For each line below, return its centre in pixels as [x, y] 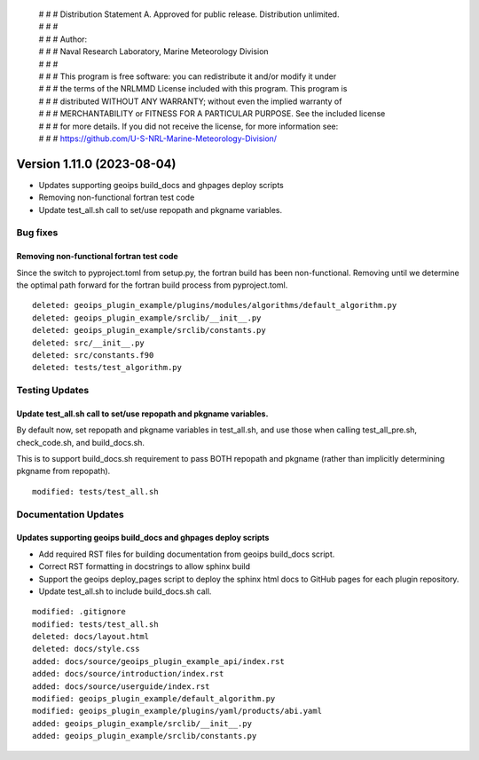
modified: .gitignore [79, 612]
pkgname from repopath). [63, 471]
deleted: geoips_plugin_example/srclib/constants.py [149, 330]
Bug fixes [37, 233]
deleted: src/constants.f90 [93, 355]
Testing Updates [53, 391]
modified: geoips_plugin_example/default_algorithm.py [154, 699]
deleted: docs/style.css [86, 649]
